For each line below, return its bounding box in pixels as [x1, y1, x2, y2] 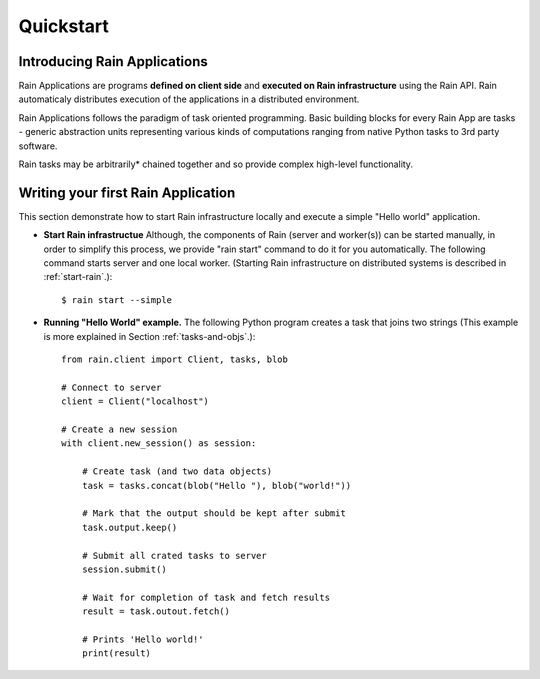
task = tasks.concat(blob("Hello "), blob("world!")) [81, 480, 352, 491]
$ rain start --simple [61, 294, 173, 305]
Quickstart [18, 15, 110, 37]
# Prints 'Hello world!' [81, 633, 204, 645]
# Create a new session [61, 424, 178, 435]
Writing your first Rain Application [18, 184, 236, 201]
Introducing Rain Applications [18, 53, 209, 70]
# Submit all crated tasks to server [81, 550, 267, 561]
